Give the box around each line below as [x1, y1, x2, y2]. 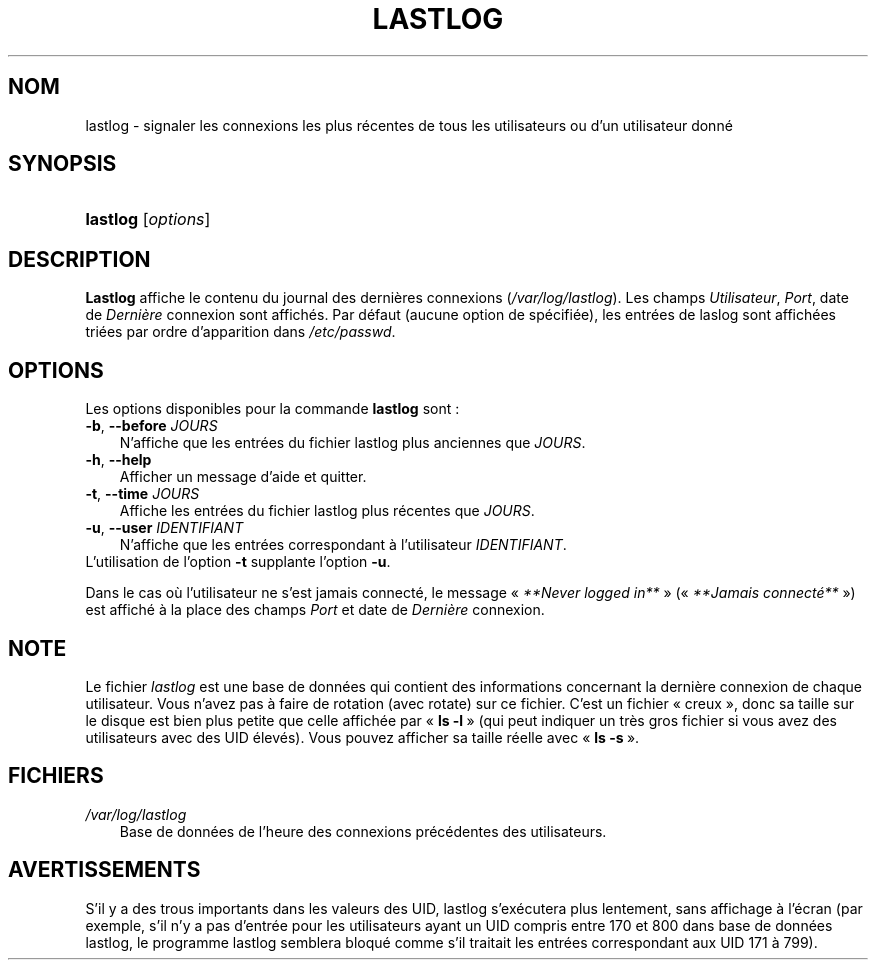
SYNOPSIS [8, 151, 117, 177]
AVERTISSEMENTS [8, 857, 201, 883]
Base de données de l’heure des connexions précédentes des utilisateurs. [119, 822, 607, 840]
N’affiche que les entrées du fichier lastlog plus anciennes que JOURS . [119, 434, 586, 452]
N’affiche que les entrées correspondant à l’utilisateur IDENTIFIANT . [119, 536, 567, 554]
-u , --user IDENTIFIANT [85, 519, 244, 537]
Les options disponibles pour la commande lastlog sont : [85, 400, 460, 418]
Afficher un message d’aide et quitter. [119, 468, 367, 486]
